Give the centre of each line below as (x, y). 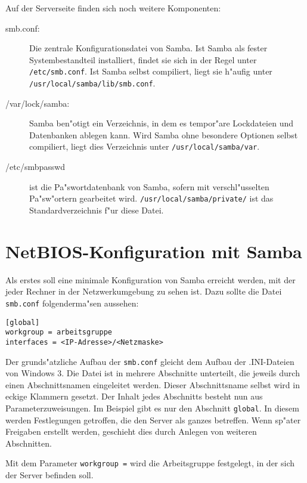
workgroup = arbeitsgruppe (59, 332)
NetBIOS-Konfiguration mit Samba (154, 251)
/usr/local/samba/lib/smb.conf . (92, 83)
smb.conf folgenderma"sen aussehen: (72, 303)
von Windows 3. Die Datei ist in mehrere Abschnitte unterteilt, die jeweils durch (153, 373)
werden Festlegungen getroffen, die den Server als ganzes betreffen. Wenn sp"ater (153, 419)
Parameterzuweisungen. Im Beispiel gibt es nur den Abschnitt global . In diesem (152, 408)
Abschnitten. (29, 443)
